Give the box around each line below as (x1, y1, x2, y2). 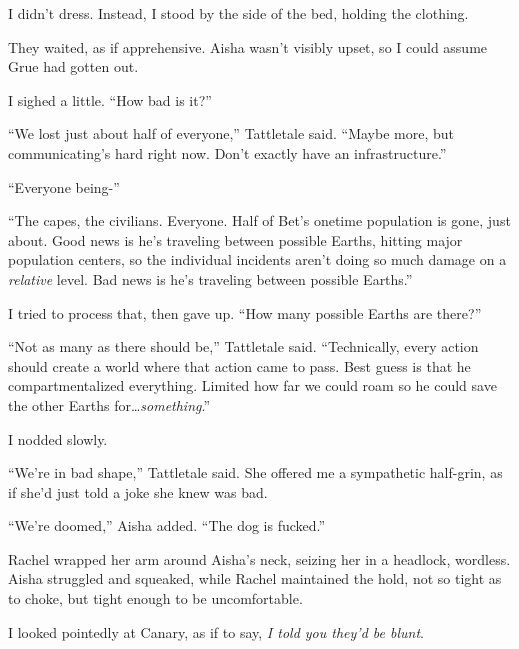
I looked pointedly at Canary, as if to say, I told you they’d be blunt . (8, 621, 424, 642)
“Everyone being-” (8, 176, 120, 197)
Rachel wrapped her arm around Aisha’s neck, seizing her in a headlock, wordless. (8, 548, 511, 569)
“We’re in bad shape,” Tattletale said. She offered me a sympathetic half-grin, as (8, 462, 503, 483)
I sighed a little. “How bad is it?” (8, 89, 212, 110)
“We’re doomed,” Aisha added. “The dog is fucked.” (8, 515, 326, 536)
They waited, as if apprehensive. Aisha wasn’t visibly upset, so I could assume (8, 36, 488, 57)
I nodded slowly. (8, 428, 108, 449)
